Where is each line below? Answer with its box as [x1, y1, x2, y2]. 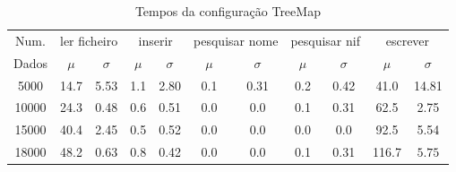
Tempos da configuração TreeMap [134, 2, 321, 20]
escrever [385, 30, 430, 49]
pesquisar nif [290, 30, 360, 49]
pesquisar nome [194, 30, 279, 49]
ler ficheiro [60, 30, 118, 49]
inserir [138, 30, 173, 49]
